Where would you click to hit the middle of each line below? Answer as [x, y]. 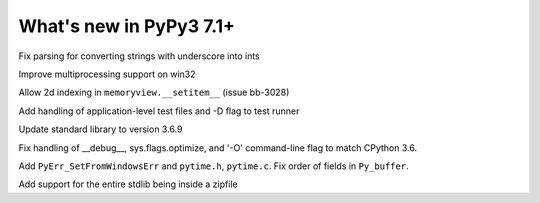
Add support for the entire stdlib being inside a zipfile [128, 184]
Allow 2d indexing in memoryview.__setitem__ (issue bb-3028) [154, 92]
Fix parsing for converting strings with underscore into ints [139, 56]
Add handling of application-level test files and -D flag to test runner [159, 111]
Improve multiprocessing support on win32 [107, 74]
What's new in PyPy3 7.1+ [126, 26]
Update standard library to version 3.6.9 [100, 129]
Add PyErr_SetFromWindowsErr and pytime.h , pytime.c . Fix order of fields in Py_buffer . [213, 166]
